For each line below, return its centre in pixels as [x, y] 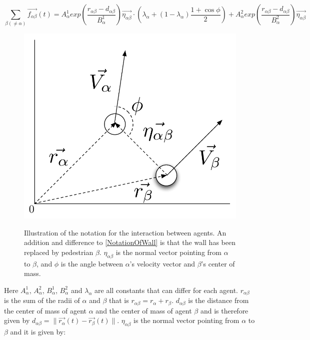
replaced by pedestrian [59, 252]
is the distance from [218, 300]
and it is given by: [38, 332]
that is [119, 300]
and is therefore [224, 310]
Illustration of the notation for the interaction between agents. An [125, 232]
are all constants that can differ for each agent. [166, 290]
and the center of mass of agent [144, 310]
